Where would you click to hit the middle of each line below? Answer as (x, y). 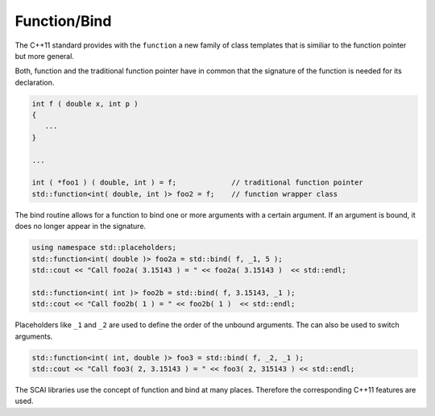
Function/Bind (63, 21)
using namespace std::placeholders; (104, 248)
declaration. (35, 82)
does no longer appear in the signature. (81, 227)
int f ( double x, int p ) (85, 104)
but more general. (44, 56)
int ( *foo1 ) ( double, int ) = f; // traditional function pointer (198, 183)
